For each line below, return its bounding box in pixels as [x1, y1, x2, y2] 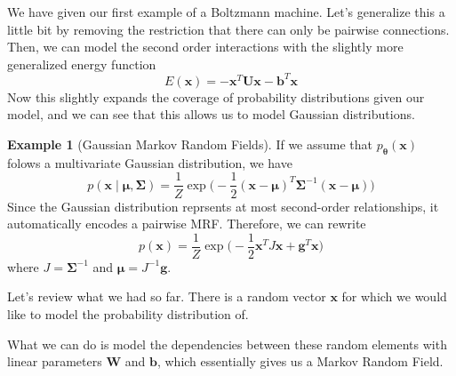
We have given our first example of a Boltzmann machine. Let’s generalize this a [7, 3, 445, 20]
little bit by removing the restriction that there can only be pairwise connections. [7, 20, 450, 38]
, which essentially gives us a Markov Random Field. [156, 352, 444, 371]
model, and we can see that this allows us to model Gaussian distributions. [7, 105, 415, 124]
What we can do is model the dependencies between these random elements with [7, 334, 447, 353]
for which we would [341, 287, 447, 306]
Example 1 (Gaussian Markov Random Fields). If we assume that [7, 135, 373, 154]
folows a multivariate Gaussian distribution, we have [7, 153, 292, 172]
